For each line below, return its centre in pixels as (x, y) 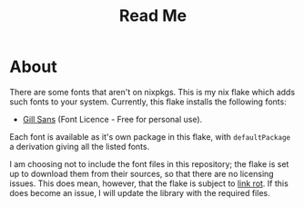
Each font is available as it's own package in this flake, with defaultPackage (150, 136)
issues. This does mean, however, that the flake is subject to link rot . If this (149, 183)
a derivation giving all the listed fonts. (80, 146)
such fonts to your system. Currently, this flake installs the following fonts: (148, 102)
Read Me (153, 16)
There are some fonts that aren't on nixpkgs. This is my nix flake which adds (152, 92)
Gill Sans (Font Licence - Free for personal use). (112, 119)
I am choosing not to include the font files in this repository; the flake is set (149, 163)
